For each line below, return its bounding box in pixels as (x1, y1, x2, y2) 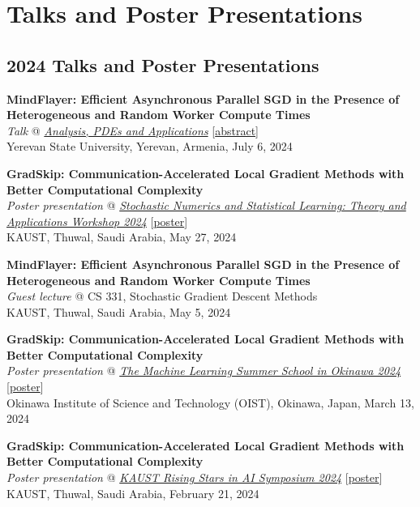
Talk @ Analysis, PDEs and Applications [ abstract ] (6, 121, 259, 138)
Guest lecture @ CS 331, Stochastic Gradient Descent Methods (6, 288, 318, 305)
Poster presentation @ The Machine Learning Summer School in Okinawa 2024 (6, 362, 401, 379)
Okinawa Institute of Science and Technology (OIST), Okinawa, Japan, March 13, (6, 394, 414, 411)
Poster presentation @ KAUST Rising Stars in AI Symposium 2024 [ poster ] (6, 469, 383, 486)
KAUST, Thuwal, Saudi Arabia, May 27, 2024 (6, 228, 237, 245)
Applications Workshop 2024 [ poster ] (6, 212, 188, 229)
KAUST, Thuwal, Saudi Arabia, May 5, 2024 (6, 303, 231, 320)
